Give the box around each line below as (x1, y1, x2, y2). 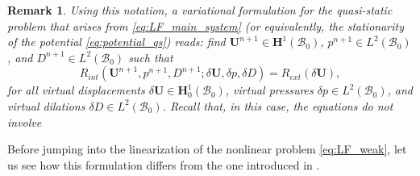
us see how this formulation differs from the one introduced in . (7, 156, 320, 173)
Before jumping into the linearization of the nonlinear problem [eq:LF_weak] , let (7, 140, 407, 157)
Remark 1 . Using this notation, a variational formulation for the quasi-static (7, 2, 393, 18)
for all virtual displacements (7, 82, 145, 98)
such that (128, 48, 173, 65)
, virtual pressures (225, 82, 314, 98)
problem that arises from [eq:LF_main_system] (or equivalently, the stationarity (7, 17, 404, 34)
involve (7, 113, 42, 130)
